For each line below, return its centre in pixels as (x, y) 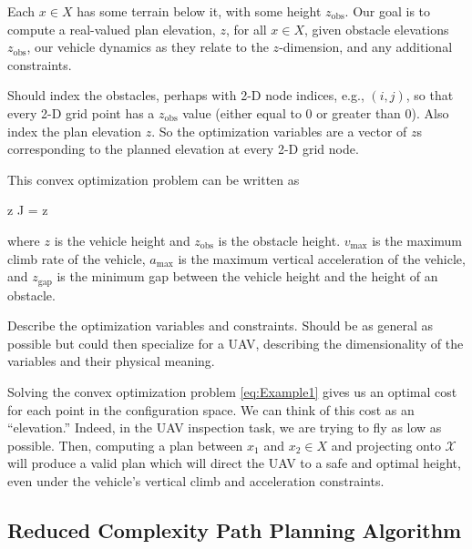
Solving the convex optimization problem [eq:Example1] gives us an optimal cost (232, 391)
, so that (430, 95)
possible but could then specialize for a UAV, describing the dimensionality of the (236, 343)
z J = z (28, 210)
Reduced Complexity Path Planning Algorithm (235, 529)
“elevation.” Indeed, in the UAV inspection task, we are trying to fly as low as (225, 427)
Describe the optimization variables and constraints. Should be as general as (221, 325)
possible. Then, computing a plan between (125, 445)
